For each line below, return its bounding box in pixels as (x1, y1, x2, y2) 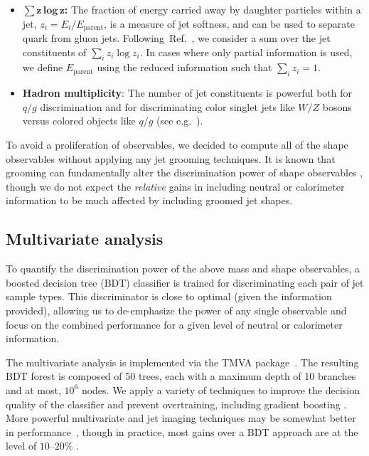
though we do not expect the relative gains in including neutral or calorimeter (6, 179, 345, 193)
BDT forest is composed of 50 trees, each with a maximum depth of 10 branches (6, 368, 356, 383)
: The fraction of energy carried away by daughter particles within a (64, 2, 361, 16)
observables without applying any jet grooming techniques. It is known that (6, 151, 336, 166)
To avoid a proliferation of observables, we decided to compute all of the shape (6, 137, 348, 152)
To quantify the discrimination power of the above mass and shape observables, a (6, 261, 360, 276)
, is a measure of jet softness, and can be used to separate (104, 16, 355, 31)
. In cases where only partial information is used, (139, 44, 353, 59)
